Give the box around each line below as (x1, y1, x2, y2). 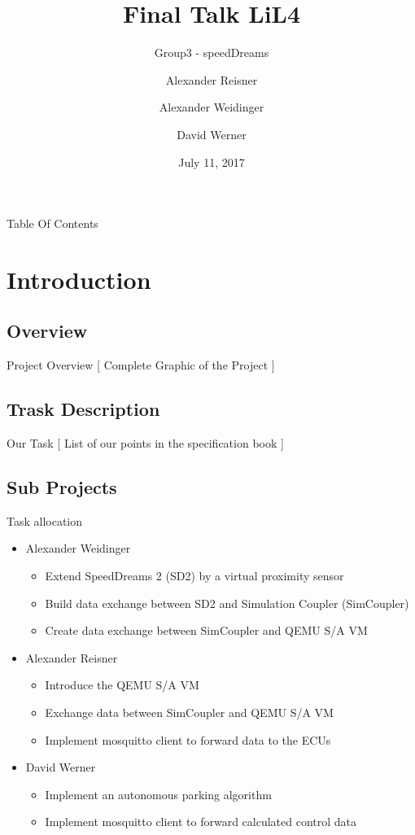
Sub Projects (7, 474, 117, 500)
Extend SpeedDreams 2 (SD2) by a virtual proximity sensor (45, 567, 344, 584)
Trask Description (7, 396, 160, 422)
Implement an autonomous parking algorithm (45, 785, 272, 802)
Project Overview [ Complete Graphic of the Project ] (7, 356, 275, 374)
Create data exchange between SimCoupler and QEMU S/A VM (45, 622, 368, 639)
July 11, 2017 (178, 153, 245, 170)
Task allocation (7, 512, 83, 529)
